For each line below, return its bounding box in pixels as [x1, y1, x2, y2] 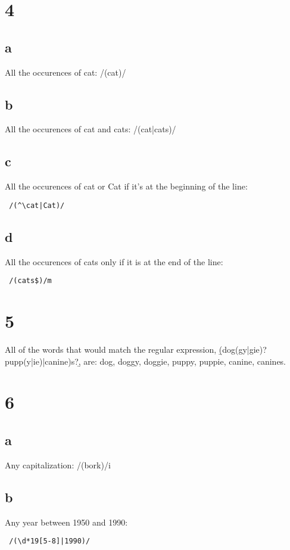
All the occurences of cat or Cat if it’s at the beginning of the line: [5, 180, 248, 192]
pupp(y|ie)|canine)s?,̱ [5, 355, 81, 367]
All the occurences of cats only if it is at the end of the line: [5, 255, 223, 268]
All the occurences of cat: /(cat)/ [5, 66, 126, 78]
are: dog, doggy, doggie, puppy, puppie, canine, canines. [83, 355, 286, 367]
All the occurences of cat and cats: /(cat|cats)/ [5, 123, 176, 135]
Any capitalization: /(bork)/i [5, 458, 111, 471]
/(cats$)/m [9, 276, 52, 285]
